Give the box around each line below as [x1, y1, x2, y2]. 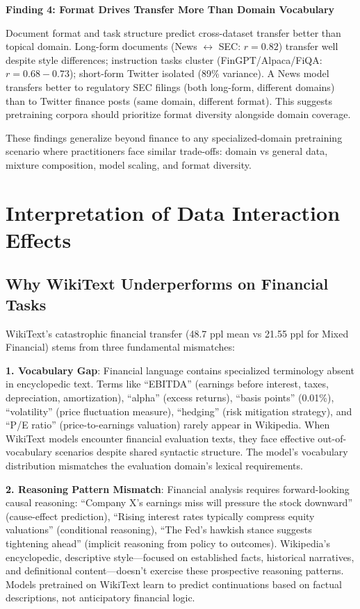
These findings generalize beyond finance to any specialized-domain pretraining [6, 130, 343, 144]
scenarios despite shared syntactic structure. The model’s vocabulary [55, 444, 348, 459]
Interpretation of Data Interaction [6, 198, 341, 226]
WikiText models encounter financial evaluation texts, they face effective [6, 431, 315, 445]
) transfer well [278, 39, 338, 53]
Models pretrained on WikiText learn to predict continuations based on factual [6, 576, 342, 591]
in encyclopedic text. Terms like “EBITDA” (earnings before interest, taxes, [6, 376, 329, 391]
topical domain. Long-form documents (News [6, 39, 197, 53]
